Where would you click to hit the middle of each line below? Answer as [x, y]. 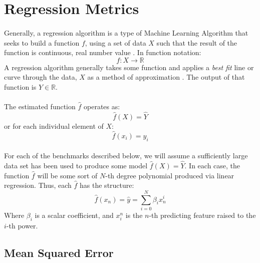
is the [134, 215]
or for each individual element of [54, 125]
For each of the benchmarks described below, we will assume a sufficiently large [126, 156]
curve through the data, [41, 77]
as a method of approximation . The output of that [166, 77]
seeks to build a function [42, 42]
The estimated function [40, 106]
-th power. [22, 225]
